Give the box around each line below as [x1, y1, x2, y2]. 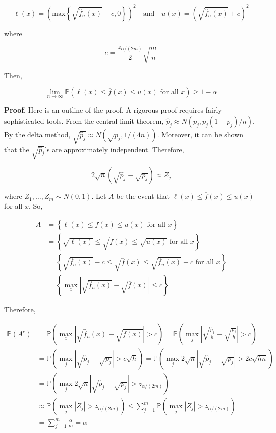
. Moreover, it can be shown [157, 129, 244, 140]
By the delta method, [4, 129, 71, 140]
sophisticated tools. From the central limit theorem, [4, 116, 164, 126]
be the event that [116, 191, 170, 201]
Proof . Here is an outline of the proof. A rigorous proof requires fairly [4, 104, 222, 115]
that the [4, 144, 29, 154]
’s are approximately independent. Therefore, [45, 144, 184, 154]
